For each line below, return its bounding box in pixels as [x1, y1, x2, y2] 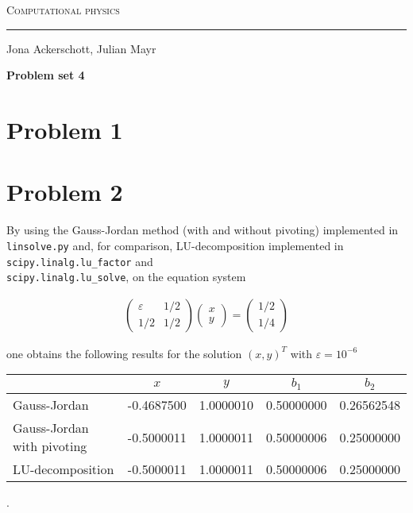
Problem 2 [6, 175, 123, 208]
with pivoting [13, 437, 87, 456]
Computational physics [6, 2, 120, 17]
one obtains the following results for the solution [6, 345, 242, 361]
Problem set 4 [6, 67, 85, 83]
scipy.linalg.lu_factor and [6, 253, 153, 269]
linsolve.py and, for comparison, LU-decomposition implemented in [6, 237, 344, 253]
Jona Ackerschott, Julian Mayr [6, 40, 156, 56]
